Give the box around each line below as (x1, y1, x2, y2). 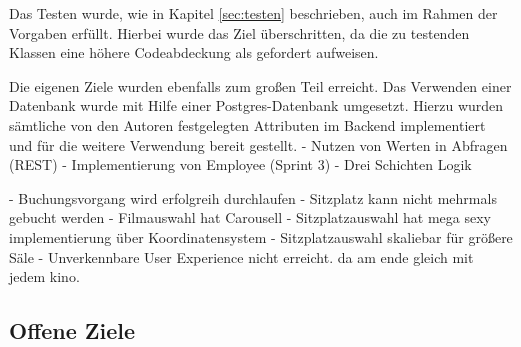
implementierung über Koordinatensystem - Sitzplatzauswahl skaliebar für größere (9, 226, 513, 247)
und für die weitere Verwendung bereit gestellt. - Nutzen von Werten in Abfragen (9, 134, 508, 155)
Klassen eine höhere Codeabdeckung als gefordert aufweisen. (9, 42, 379, 63)
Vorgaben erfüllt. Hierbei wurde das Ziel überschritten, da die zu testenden (9, 22, 470, 43)
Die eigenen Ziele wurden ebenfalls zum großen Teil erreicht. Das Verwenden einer (9, 75, 512, 96)
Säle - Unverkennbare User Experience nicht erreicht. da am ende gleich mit (9, 246, 474, 267)
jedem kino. (9, 266, 80, 287)
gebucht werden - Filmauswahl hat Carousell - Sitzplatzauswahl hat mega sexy (9, 207, 491, 228)
